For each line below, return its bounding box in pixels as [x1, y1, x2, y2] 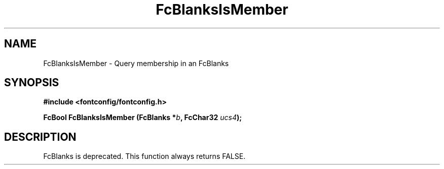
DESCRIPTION [4, 130, 77, 143]
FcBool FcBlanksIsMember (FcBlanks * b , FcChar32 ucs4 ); [43, 113, 242, 122]
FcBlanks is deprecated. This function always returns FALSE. [43, 152, 246, 161]
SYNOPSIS [4, 76, 59, 89]
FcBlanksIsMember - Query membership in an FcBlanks [43, 59, 229, 68]
